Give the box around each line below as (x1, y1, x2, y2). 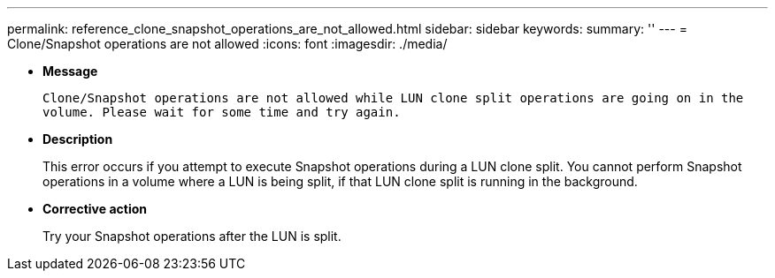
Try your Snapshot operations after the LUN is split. (42, 229, 341, 244)
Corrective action (42, 201, 147, 216)
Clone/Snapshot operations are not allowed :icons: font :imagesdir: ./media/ (7, 36, 448, 51)
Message (42, 64, 98, 79)
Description (42, 131, 113, 147)
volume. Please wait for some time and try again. (42, 105, 401, 119)
